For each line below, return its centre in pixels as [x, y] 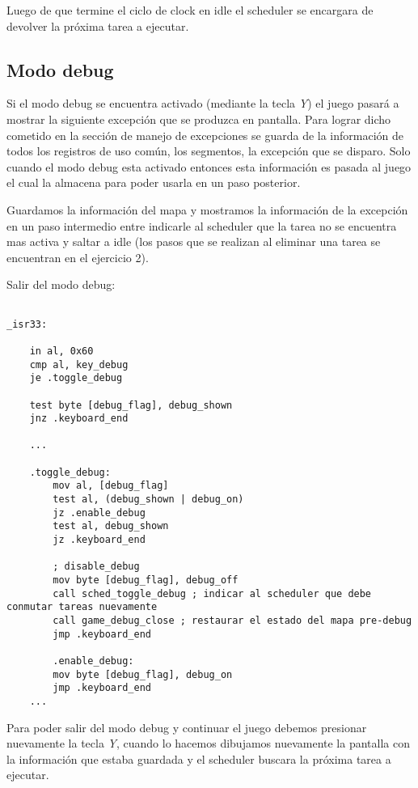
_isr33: [27, 324]
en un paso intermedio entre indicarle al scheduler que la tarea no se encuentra [202, 225]
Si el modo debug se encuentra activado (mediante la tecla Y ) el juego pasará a [203, 103]
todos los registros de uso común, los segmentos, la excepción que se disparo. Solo [209, 151]
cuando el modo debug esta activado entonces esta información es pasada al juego [209, 166]
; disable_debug [96, 567]
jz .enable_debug [99, 513]
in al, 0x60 [61, 351]
